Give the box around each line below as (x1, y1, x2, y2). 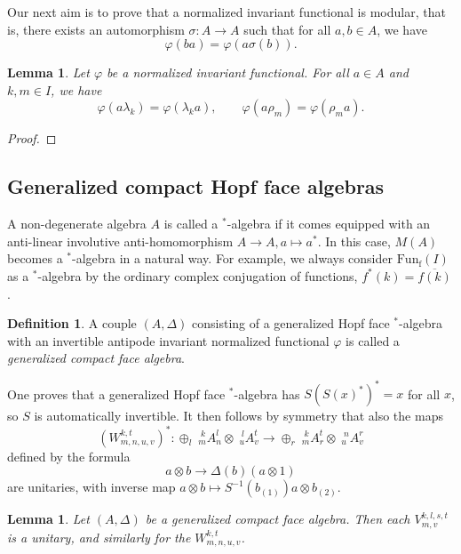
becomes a (7, 249, 63, 268)
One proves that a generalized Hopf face (7, 384, 226, 403)
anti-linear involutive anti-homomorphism (7, 231, 234, 250)
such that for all (243, 20, 331, 38)
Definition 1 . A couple (7, 314, 137, 333)
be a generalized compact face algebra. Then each (145, 510, 410, 528)
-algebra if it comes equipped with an (227, 214, 431, 233)
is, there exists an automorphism (7, 20, 185, 38)
